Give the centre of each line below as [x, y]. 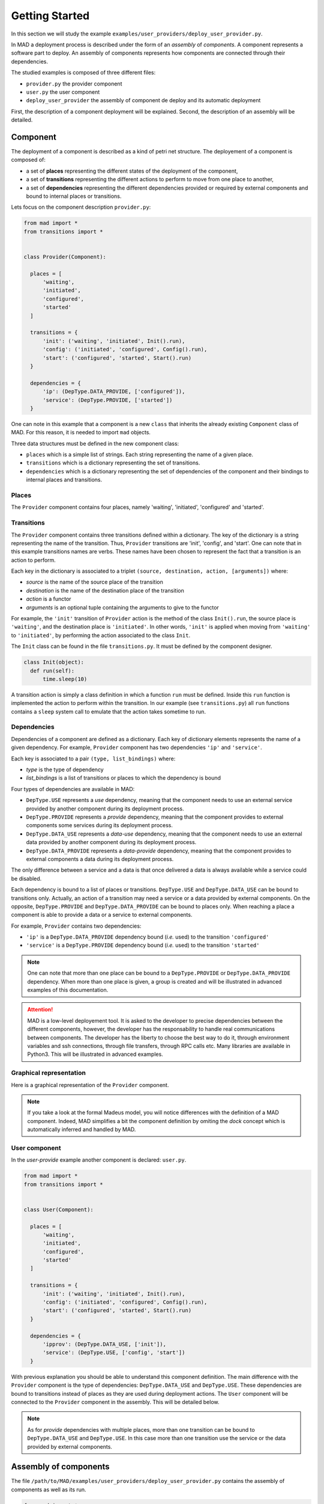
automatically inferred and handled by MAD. [82, 1130]
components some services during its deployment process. [100, 825]
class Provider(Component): [65, 257]
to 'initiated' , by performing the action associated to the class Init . [101, 635]
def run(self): [52, 670]
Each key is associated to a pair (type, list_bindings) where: [93, 759]
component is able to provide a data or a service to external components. [102, 915]
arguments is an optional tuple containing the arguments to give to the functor [122, 607]
